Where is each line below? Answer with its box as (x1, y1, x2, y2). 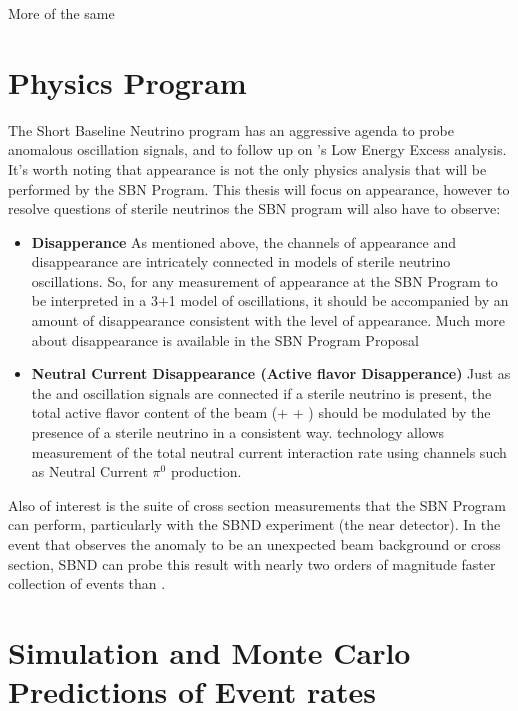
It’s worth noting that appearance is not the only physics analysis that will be (8, 158, 487, 179)
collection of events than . (8, 573, 166, 594)
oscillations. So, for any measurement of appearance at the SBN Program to (31, 270, 498, 291)
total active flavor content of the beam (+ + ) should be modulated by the (31, 402, 491, 423)
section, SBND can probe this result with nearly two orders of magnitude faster (8, 553, 496, 574)
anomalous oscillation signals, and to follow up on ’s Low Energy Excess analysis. (8, 139, 507, 160)
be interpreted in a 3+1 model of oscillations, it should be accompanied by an (31, 290, 509, 311)
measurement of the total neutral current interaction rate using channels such (31, 441, 507, 462)
